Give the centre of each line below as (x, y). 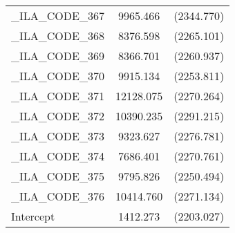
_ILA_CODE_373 (58, 136)
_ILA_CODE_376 (58, 196)
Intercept (33, 216)
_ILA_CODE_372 (58, 116)
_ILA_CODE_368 (58, 36)
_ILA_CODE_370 (58, 76)
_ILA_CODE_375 (58, 176)
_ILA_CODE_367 (58, 16)
